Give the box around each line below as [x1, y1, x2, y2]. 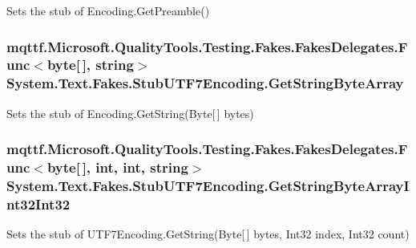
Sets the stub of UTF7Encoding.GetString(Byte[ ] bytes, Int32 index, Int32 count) [6, 226, 410, 242]
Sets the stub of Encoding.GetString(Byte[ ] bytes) [6, 104, 254, 121]
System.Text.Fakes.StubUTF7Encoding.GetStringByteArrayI [6, 176, 410, 196]
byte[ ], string [46, 55, 134, 75]
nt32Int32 [6, 193, 71, 213]
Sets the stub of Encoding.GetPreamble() [6, 2, 210, 18]
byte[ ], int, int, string [46, 157, 188, 177]
